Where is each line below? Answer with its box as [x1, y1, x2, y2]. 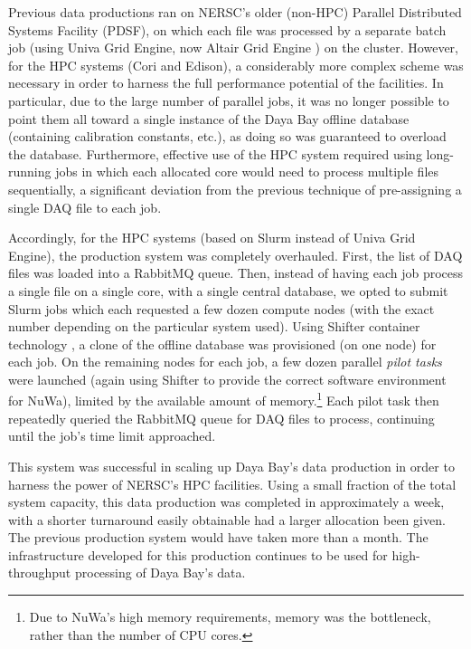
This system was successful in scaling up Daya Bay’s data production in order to [8, 456, 455, 475]
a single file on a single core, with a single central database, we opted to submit [8, 281, 448, 300]
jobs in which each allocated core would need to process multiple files [55, 162, 439, 181]
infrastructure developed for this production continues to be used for [8, 545, 388, 564]
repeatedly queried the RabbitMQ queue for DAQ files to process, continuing [8, 408, 435, 427]
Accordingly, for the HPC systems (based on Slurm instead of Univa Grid [8, 228, 416, 247]
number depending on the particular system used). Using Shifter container [8, 317, 420, 336]
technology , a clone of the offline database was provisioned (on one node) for [8, 334, 437, 353]
